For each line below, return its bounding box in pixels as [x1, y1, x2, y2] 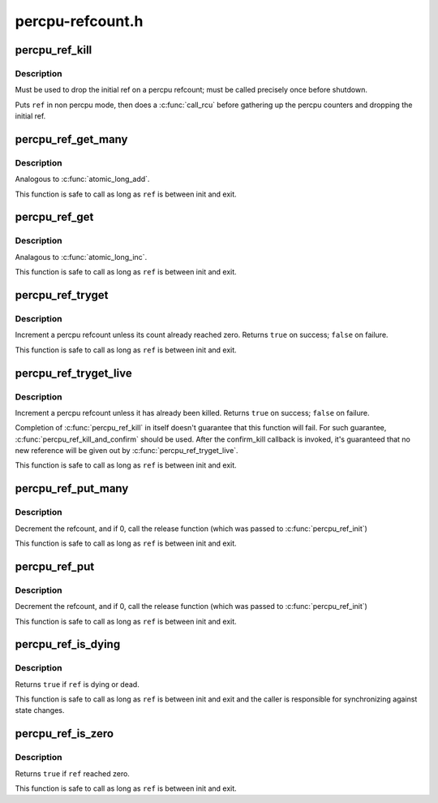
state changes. [15, 706, 65, 715]
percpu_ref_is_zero [15, 727, 114, 740]
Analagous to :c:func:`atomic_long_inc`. [15, 252, 148, 261]
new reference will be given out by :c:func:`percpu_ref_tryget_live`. [15, 446, 238, 455]
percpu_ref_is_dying [15, 637, 121, 651]
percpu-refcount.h [15, 12, 144, 30]
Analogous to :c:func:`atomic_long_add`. [15, 175, 150, 184]
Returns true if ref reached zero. [15, 768, 130, 779]
